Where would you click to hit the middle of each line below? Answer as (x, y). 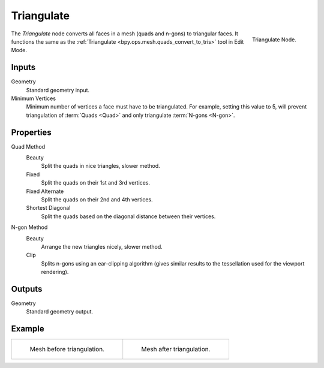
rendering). (55, 272)
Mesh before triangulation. (67, 349)
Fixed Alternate (45, 191)
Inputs (23, 67)
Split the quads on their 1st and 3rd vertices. (95, 183)
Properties (31, 132)
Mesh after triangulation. (176, 349)
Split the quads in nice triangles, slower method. (100, 166)
